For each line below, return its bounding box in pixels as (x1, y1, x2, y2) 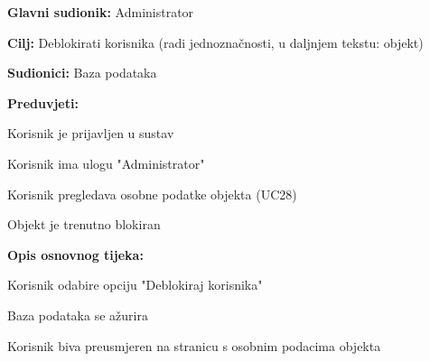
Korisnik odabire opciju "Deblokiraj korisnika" (7, 275, 263, 294)
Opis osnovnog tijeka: (7, 245, 144, 264)
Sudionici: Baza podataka (7, 63, 157, 82)
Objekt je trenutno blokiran (7, 215, 161, 234)
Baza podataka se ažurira (7, 305, 148, 324)
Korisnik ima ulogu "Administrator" (7, 153, 205, 172)
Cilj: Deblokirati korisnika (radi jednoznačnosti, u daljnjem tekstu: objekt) (7, 32, 424, 51)
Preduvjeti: (7, 93, 79, 112)
